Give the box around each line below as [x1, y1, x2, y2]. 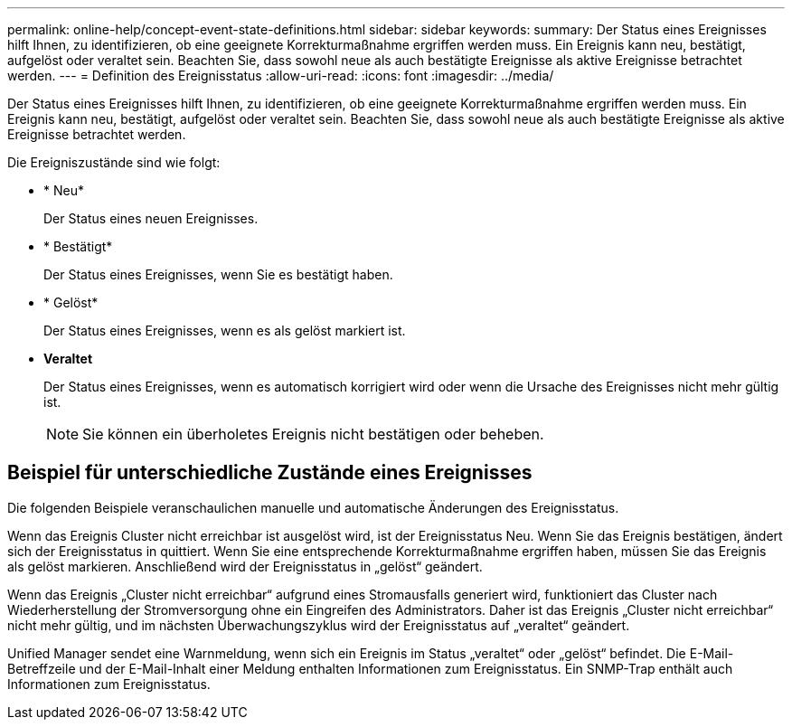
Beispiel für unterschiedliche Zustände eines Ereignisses [7, 461, 533, 485]
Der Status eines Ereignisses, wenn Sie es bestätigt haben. [43, 267, 393, 282]
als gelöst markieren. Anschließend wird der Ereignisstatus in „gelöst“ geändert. [7, 558, 483, 574]
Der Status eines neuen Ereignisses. [43, 211, 259, 226]
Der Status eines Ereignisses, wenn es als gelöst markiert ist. [43, 323, 406, 338]
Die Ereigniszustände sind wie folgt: [7, 155, 221, 170]
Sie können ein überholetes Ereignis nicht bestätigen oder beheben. [82, 425, 544, 443]
